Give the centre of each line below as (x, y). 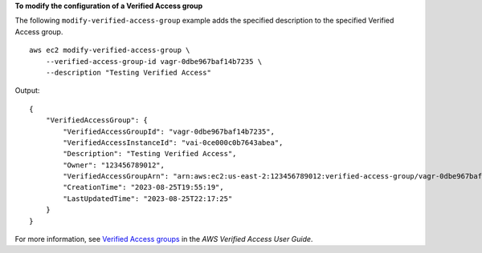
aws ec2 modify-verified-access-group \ (110, 50)
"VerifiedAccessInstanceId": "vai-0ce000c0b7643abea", (173, 143)
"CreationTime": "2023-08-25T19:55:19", (143, 187)
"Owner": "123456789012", (114, 165)
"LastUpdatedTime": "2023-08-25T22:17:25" (148, 199)
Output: (27, 90)
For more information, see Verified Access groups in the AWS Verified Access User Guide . (164, 239)
